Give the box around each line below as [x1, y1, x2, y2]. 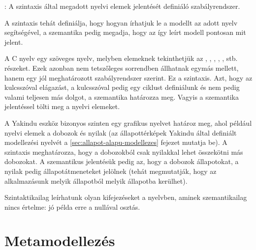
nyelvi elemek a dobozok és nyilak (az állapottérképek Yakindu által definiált [4, 127, 237, 138]
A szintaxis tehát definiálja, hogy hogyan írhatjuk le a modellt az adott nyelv [4, 17, 238, 28]
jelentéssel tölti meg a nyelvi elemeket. [4, 101, 120, 111]
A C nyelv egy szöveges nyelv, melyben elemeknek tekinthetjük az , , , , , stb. [4, 53, 238, 63]
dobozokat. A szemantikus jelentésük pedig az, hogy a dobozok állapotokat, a [4, 156, 239, 167]
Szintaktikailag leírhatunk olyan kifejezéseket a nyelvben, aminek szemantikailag [4, 192, 247, 202]
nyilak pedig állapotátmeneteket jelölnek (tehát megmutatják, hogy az [4, 166, 217, 176]
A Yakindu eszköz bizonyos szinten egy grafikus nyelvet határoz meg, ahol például [4, 117, 252, 128]
